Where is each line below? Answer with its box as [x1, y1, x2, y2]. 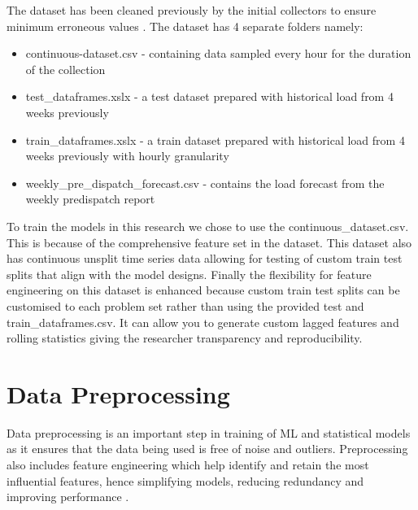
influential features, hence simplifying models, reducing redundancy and [7, 472, 364, 489]
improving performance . [7, 488, 129, 505]
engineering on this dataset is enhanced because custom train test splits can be [7, 281, 400, 299]
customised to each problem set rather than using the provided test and [7, 297, 364, 314]
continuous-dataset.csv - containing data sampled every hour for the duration [25, 45, 411, 62]
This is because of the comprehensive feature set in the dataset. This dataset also [7, 233, 412, 251]
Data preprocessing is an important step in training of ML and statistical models [7, 424, 411, 441]
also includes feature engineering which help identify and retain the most [7, 456, 369, 473]
